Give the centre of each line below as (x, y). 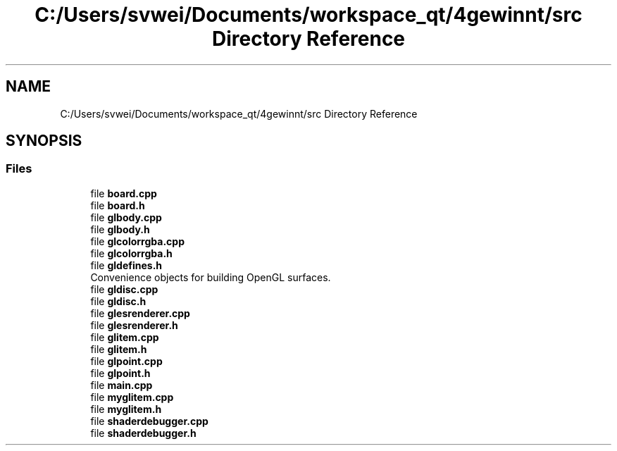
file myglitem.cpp (132, 397)
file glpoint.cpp (126, 361)
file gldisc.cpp (124, 289)
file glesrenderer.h (134, 325)
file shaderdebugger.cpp (149, 421)
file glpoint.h (120, 373)
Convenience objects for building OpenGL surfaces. (211, 277)
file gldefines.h (126, 265)
